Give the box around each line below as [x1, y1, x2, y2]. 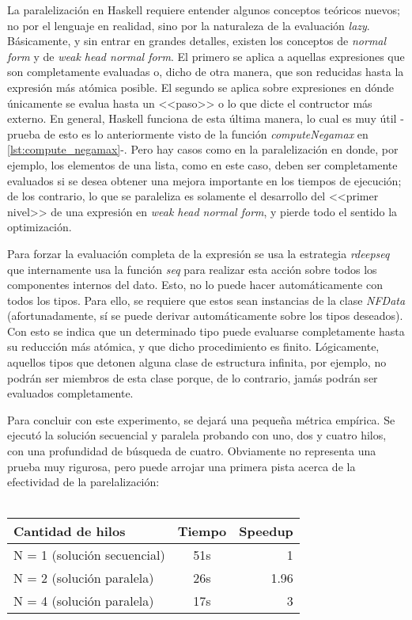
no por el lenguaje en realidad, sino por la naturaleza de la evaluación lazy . [7, 17, 370, 33]
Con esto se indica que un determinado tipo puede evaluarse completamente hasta [7, 322, 405, 339]
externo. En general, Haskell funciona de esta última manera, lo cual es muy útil [7, 110, 397, 127]
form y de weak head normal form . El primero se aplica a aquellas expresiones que [7, 48, 405, 64]
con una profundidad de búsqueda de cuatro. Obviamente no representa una [7, 443, 376, 459]
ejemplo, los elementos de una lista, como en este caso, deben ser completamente [7, 156, 398, 173]
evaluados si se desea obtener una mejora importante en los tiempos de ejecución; [7, 172, 402, 188]
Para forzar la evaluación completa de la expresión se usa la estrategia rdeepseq [7, 245, 390, 261]
